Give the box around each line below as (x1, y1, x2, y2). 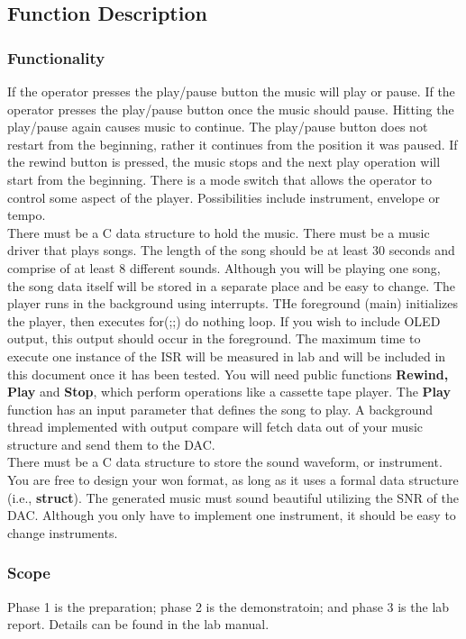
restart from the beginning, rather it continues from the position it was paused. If (7, 134, 458, 153)
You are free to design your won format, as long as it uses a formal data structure (7, 470, 459, 489)
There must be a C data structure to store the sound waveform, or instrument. (7, 452, 443, 471)
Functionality (7, 46, 105, 68)
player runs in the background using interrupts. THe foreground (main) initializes (7, 294, 458, 313)
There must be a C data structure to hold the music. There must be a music (7, 223, 430, 242)
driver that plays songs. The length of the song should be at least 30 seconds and (7, 241, 455, 260)
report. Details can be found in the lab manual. (7, 615, 270, 634)
